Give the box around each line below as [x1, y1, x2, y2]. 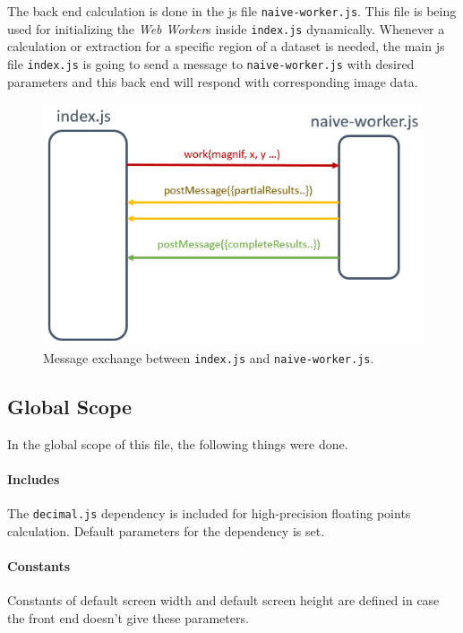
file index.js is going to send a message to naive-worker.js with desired [7, 54, 415, 73]
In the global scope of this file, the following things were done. [7, 434, 348, 453]
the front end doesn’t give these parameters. [7, 608, 249, 627]
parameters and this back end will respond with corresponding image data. [7, 72, 418, 91]
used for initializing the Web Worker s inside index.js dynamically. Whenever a [7, 19, 445, 38]
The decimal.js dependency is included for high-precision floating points [7, 504, 411, 523]
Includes [7, 469, 60, 488]
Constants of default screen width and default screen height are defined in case [7, 591, 440, 610]
